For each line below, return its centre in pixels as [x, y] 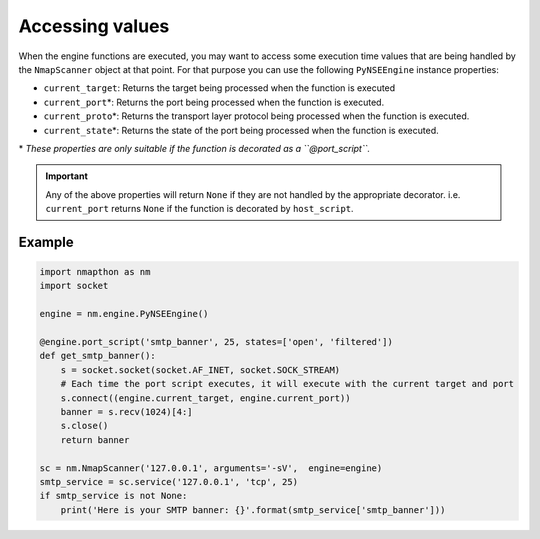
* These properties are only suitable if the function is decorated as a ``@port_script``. [194, 148]
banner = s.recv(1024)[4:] [127, 411]
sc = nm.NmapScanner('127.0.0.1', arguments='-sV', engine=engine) [211, 468]
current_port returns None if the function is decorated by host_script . [199, 209]
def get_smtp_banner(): [98, 356]
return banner [95, 439]
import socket [74, 286]
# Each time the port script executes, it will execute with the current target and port [287, 384]
